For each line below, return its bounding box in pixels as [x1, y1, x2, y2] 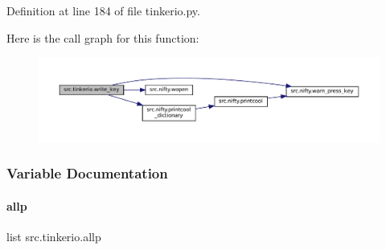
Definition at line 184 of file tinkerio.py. [6, 2, 200, 18]
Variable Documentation [6, 163, 168, 183]
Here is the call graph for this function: [6, 29, 199, 46]
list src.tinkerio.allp [6, 228, 101, 244]
